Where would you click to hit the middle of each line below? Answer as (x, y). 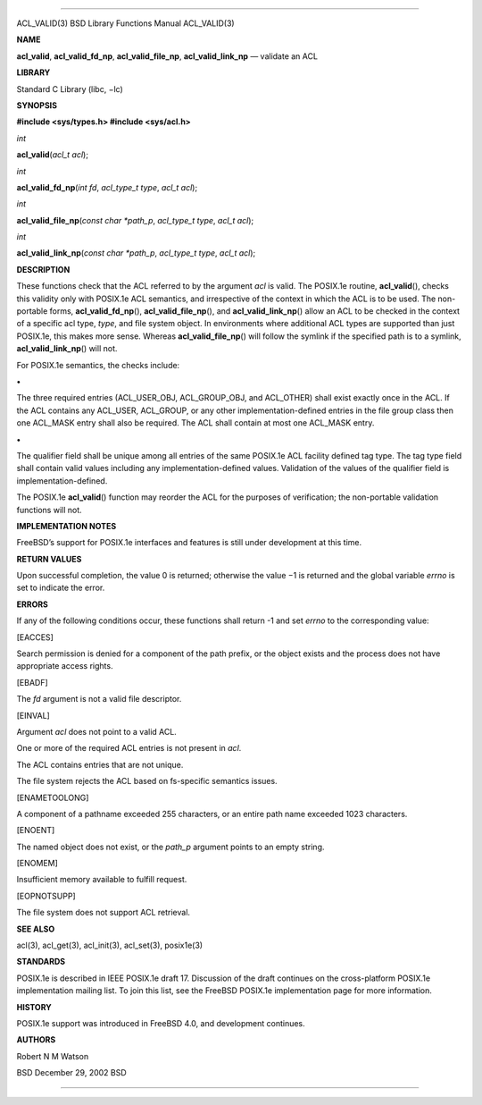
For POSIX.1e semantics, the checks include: (98, 365)
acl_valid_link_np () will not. (67, 349)
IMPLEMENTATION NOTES (66, 526)
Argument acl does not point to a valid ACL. (97, 731)
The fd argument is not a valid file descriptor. (99, 699)
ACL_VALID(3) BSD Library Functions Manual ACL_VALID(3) (126, 23)
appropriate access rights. (65, 666)
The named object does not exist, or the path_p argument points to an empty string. (170, 847)
